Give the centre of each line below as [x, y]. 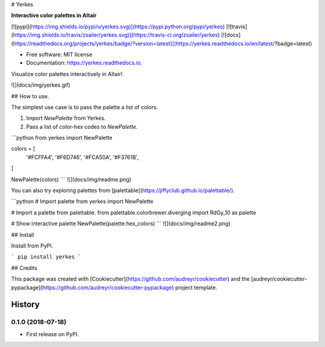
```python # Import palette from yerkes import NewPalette [82, 201]
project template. [196, 287]
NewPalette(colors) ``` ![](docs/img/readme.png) [71, 179]
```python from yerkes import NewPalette [62, 138]
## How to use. [30, 96]
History [26, 305]
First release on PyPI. [53, 334]
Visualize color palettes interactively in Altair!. [68, 74]
